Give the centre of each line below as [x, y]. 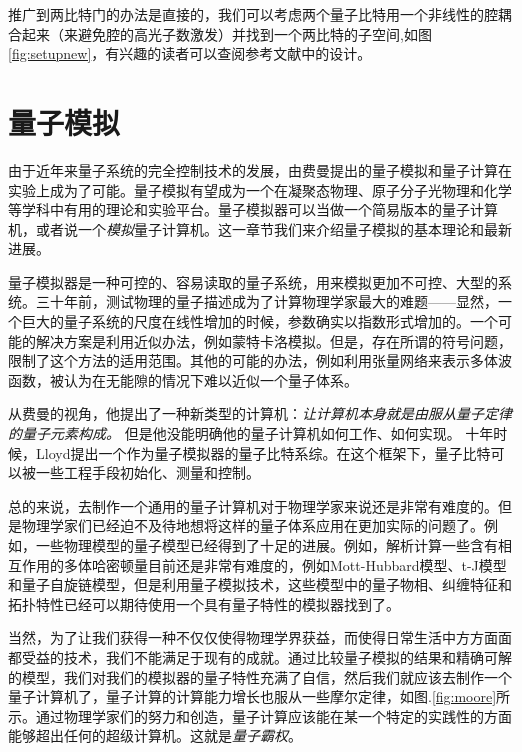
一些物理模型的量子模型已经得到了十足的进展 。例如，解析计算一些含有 [266, 545]
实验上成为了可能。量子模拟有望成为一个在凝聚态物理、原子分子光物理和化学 [260, 189]
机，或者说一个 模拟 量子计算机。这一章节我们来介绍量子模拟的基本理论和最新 [260, 228]
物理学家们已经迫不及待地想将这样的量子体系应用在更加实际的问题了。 [252, 525]
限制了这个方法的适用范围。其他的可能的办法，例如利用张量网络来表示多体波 [260, 360]
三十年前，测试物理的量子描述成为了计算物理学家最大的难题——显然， [266, 301]
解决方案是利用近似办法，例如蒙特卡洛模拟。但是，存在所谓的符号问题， [273, 340]
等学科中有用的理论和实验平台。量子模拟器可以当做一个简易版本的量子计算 [253, 209]
